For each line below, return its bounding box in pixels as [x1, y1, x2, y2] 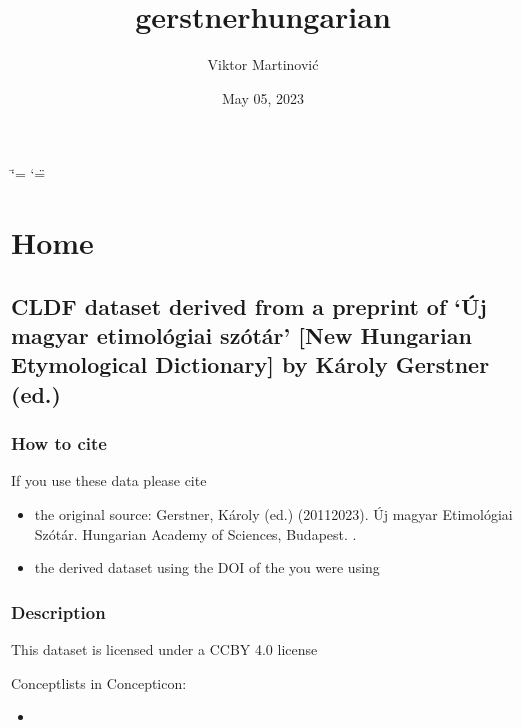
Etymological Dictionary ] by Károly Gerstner [11, 349, 490, 380]
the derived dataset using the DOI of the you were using [34, 557, 380, 578]
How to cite [11, 431, 107, 456]
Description [11, 599, 106, 624]
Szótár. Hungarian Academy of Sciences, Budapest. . [34, 523, 357, 544]
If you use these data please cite [11, 470, 207, 491]
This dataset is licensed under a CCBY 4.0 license [11, 639, 318, 660]
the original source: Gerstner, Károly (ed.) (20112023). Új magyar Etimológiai [34, 504, 513, 525]
